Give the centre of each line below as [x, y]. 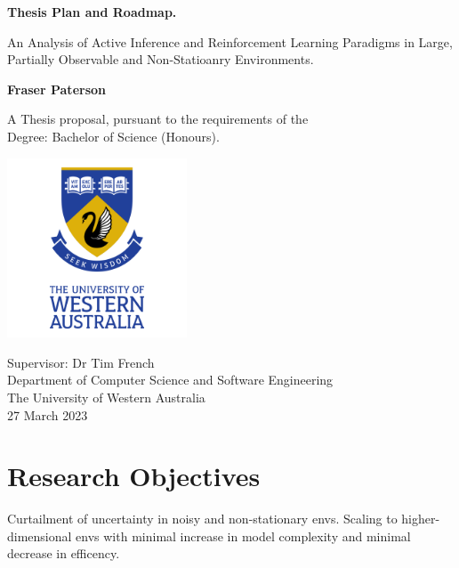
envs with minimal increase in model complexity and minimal [243, 536]
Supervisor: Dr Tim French [81, 362]
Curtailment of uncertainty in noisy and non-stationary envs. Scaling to [202, 519]
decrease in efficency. [64, 553]
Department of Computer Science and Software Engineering [170, 380]
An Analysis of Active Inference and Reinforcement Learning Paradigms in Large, [230, 41]
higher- [421, 519]
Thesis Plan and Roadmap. [92, 12]
